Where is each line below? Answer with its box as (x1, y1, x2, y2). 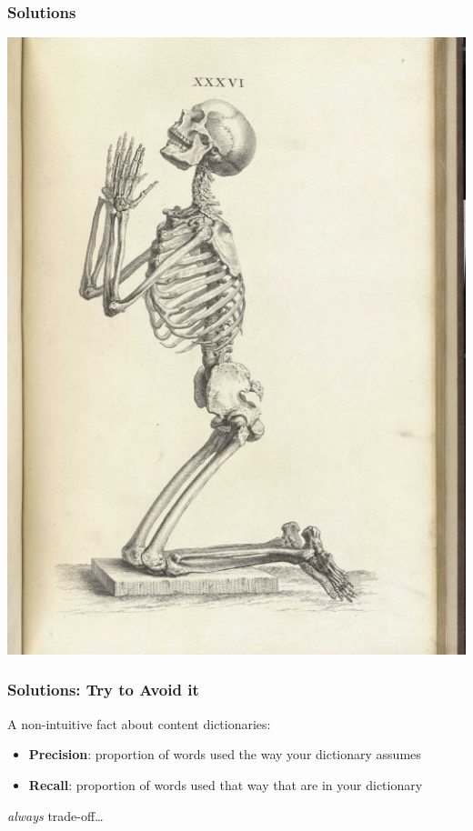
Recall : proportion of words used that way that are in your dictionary (28, 775, 423, 794)
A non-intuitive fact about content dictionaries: (7, 714, 271, 733)
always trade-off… (7, 806, 104, 825)
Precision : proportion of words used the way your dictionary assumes (28, 745, 421, 764)
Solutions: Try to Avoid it (7, 678, 199, 701)
